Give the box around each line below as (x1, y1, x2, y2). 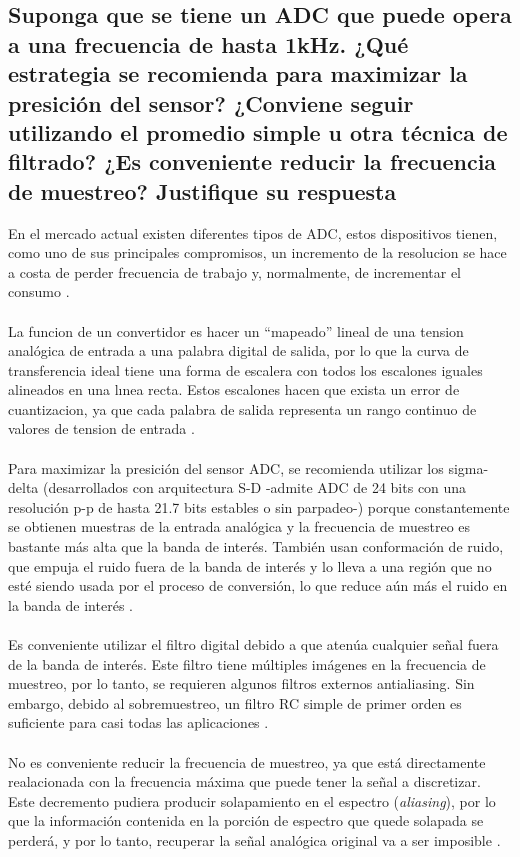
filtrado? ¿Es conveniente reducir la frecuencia (8, 146, 497, 177)
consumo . (8, 281, 70, 302)
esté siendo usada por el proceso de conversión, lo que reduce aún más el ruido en (8, 575, 508, 596)
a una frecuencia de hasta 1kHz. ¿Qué (8, 28, 409, 59)
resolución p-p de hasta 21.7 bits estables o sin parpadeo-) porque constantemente (8, 496, 510, 517)
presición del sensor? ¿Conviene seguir (8, 87, 414, 118)
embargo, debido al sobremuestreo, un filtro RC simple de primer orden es (8, 692, 462, 713)
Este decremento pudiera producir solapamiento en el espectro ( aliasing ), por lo (8, 790, 496, 811)
